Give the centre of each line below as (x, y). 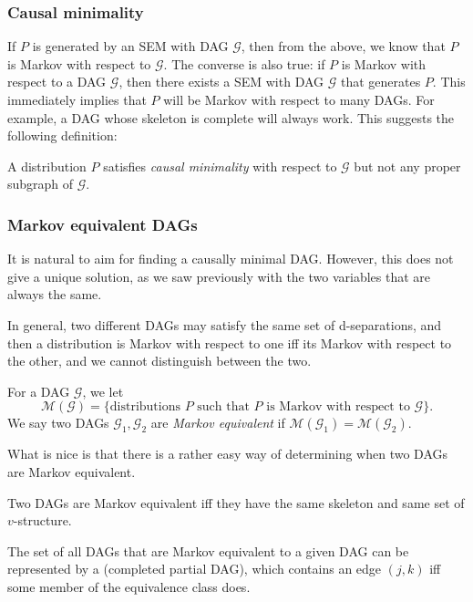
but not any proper (407, 166)
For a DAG (39, 391)
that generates (380, 82)
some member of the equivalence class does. (129, 586)
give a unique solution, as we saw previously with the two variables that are (219, 276)
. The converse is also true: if (244, 63)
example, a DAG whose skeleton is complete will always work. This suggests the (231, 117)
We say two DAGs (58, 423)
